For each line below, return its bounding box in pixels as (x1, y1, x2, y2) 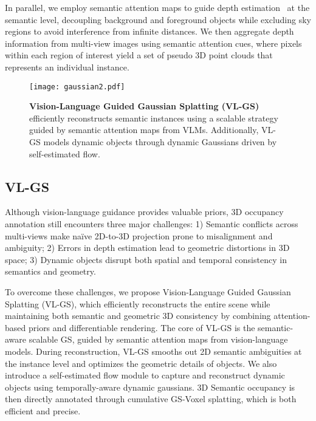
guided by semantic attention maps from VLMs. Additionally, (29, 123, 259, 136)
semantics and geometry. (5, 265, 96, 278)
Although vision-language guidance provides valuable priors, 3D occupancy (5, 205, 284, 218)
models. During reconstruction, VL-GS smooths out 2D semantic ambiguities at (5, 344, 302, 357)
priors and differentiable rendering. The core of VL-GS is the (28, 321, 255, 334)
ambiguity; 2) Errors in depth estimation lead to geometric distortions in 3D (5, 241, 290, 254)
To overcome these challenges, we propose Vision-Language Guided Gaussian (5, 285, 291, 298)
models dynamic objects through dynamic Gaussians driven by (43, 135, 277, 148)
